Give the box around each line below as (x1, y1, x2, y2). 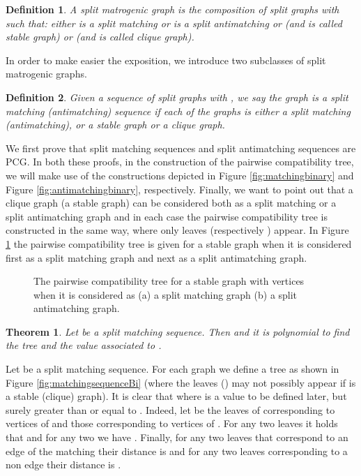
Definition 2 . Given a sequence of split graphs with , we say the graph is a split (6, 89, 348, 104)
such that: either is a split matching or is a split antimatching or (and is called (6, 15, 342, 30)
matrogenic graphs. (6, 66, 87, 81)
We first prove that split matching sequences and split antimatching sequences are (6, 140, 356, 155)
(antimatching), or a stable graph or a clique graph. (6, 117, 225, 132)
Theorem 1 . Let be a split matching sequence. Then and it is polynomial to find (6, 324, 350, 339)
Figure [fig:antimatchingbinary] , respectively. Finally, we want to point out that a (6, 181, 353, 196)
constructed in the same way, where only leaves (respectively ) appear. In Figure (6, 223, 349, 237)
